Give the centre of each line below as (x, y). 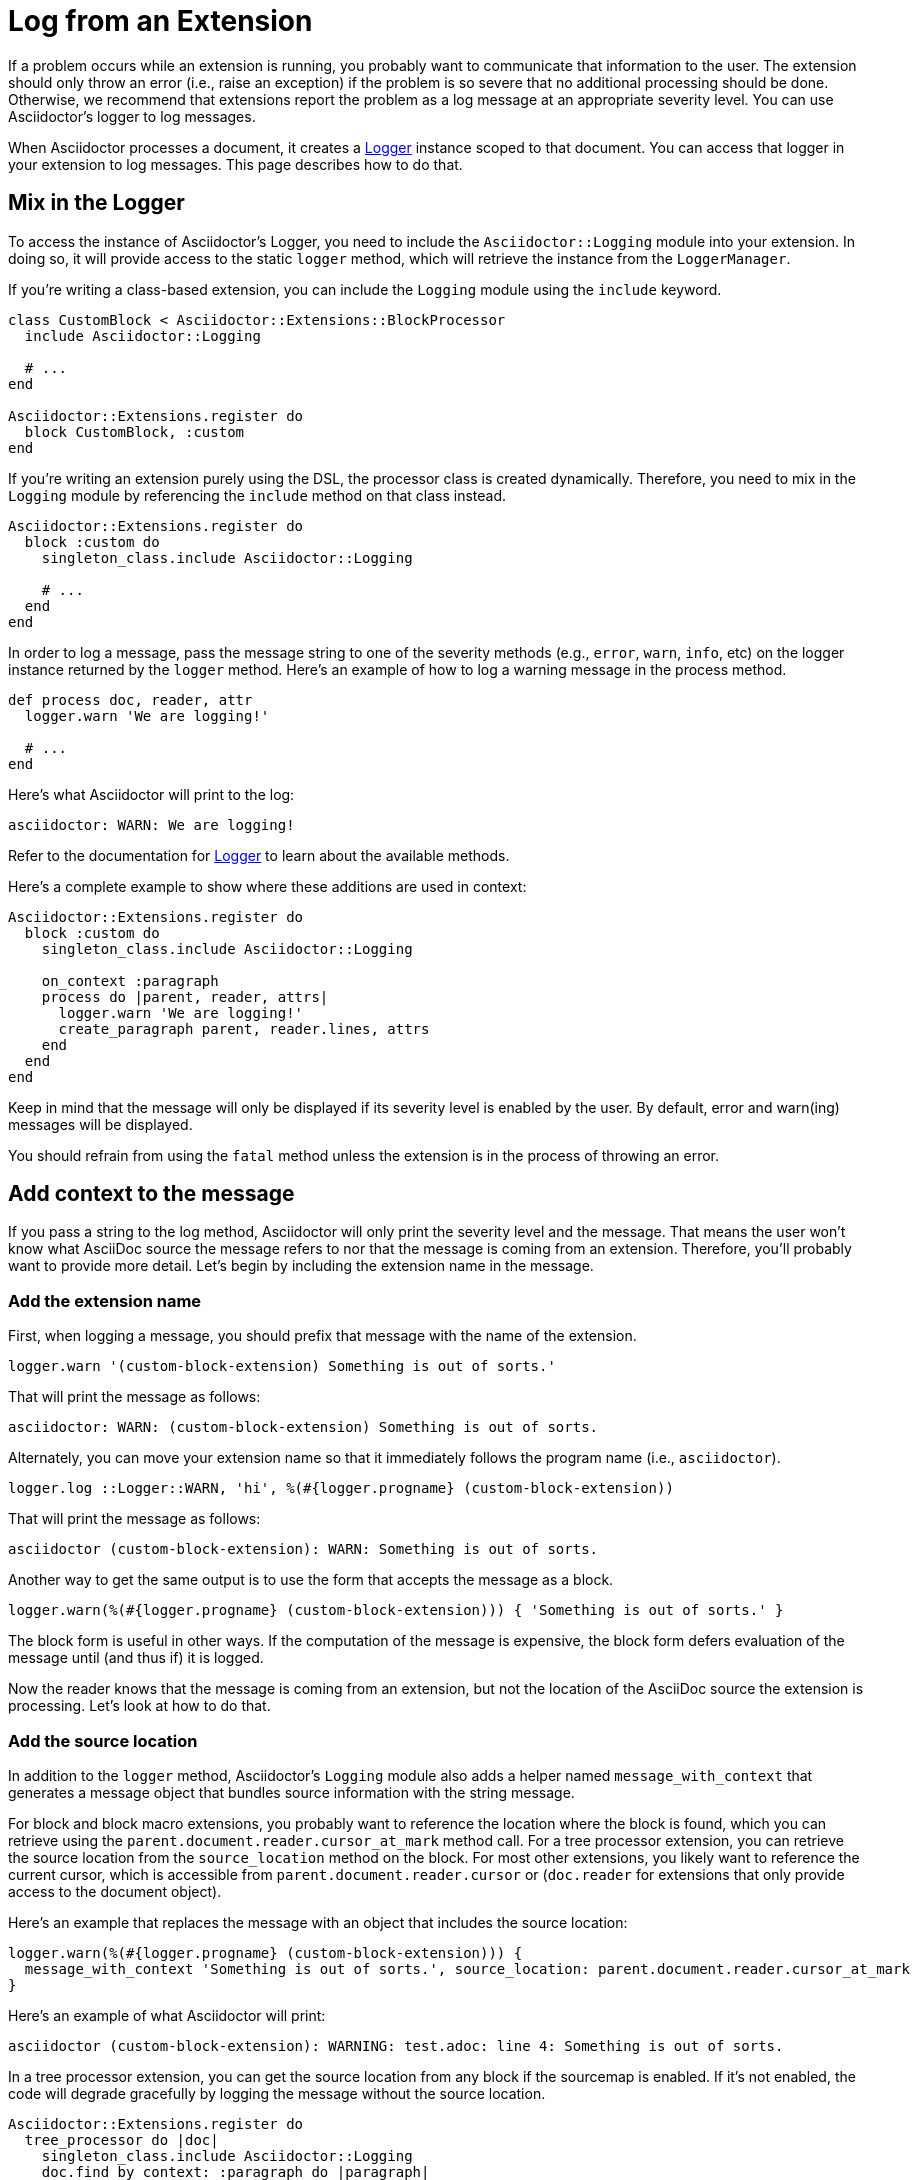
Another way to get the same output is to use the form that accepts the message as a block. (311, 1580)
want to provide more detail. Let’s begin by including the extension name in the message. (301, 1266)
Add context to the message (151, 1194)
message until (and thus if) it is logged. (136, 1658)
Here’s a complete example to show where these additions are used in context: (267, 886)
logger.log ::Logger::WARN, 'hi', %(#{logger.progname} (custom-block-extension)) (341, 1488)
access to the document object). (115, 1891)
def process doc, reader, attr (130, 699)
